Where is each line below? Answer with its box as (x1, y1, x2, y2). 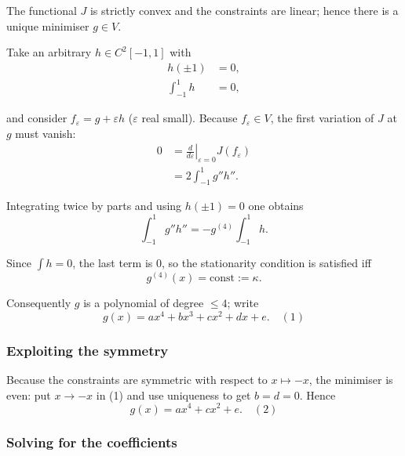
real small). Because (141, 110, 238, 126)
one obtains (248, 197, 304, 214)
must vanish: (15, 125, 76, 141)
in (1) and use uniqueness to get (96, 386, 251, 403)
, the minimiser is (308, 371, 393, 388)
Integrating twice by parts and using (6, 197, 182, 214)
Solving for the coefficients (6, 432, 177, 452)
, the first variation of (270, 110, 374, 126)
